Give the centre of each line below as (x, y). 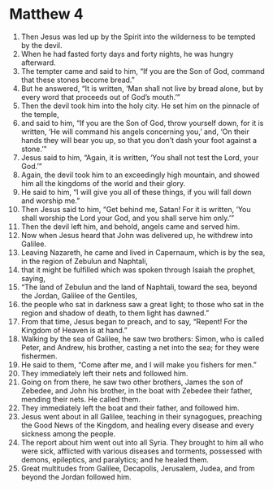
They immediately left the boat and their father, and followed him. (130, 408)
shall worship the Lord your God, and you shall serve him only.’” (128, 218)
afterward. (38, 63)
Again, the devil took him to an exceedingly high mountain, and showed (140, 175)
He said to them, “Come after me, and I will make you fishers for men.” (139, 364)
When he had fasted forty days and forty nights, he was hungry (127, 54)
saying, (33, 278)
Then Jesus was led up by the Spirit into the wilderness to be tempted (138, 37)
